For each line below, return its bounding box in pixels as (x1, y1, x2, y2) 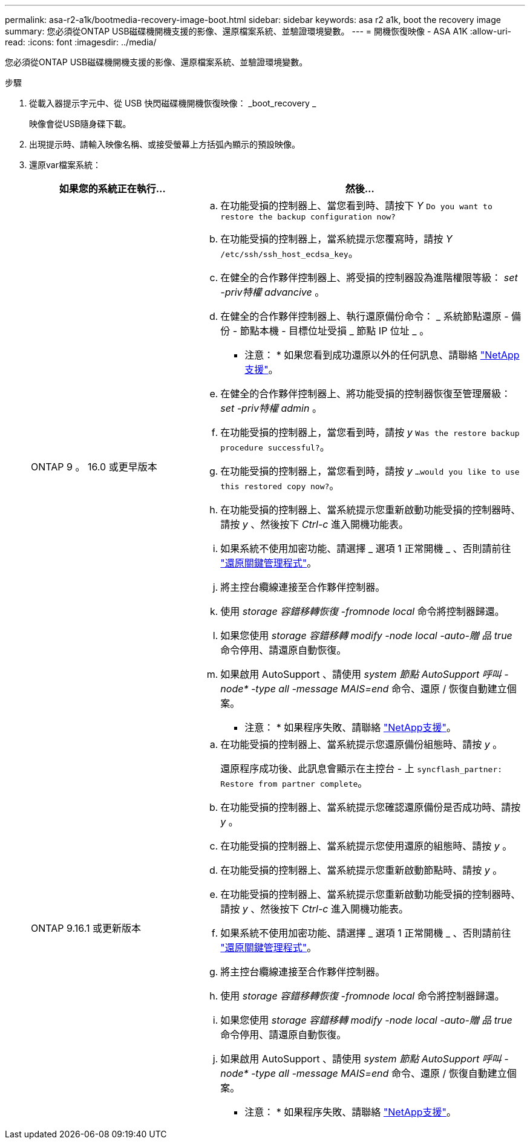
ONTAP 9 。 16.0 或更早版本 (31, 460, 157, 473)
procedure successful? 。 (220, 441, 330, 453)
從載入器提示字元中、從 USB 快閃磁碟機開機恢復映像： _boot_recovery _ (29, 98, 316, 108)
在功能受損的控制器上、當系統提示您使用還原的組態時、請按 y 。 (220, 840, 512, 852)
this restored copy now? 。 (220, 479, 339, 492)
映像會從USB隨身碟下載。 (29, 119, 131, 129)
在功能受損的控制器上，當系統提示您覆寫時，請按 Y (220, 233, 453, 245)
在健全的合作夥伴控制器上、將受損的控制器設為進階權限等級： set (220, 271, 518, 284)
